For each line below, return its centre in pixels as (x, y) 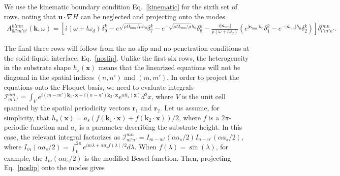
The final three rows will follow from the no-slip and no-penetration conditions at (127, 48)
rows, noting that (30, 16)
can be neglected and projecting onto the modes (153, 16)
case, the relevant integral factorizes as (62, 136)
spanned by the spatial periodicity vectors (67, 107)
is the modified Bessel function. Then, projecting (158, 158)
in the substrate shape (37, 67)
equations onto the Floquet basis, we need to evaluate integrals (99, 87)
